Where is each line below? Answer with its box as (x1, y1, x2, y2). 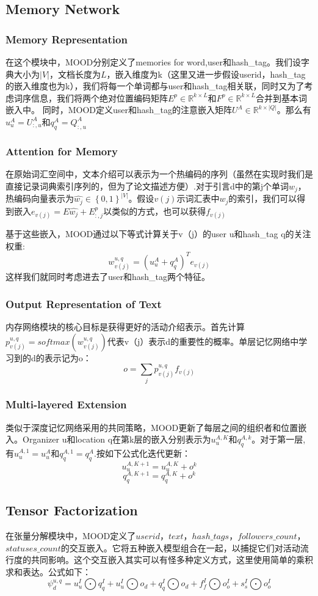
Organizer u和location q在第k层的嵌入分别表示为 (22, 433, 211, 446)
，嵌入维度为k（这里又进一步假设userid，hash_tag (106, 67, 306, 80)
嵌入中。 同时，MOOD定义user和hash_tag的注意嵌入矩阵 (5, 103, 233, 116)
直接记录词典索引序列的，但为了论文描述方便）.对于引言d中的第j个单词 (5, 179, 289, 192)
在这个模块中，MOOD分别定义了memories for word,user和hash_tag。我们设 (5, 56, 301, 68)
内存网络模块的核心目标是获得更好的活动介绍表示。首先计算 (5, 320, 245, 333)
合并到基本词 (255, 91, 307, 104)
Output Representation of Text (5, 296, 162, 311)
